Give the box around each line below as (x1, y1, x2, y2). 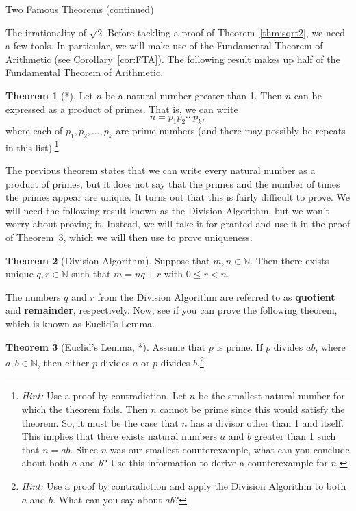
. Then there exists (250, 253, 329, 267)
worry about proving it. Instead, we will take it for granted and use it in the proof (5, 216, 351, 231)
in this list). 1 (5, 138, 59, 154)
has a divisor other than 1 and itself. (190, 415, 344, 429)
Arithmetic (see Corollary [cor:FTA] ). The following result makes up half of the (5, 51, 340, 66)
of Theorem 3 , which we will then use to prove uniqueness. (5, 229, 253, 244)
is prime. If (216, 339, 263, 353)
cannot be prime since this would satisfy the (160, 401, 345, 416)
